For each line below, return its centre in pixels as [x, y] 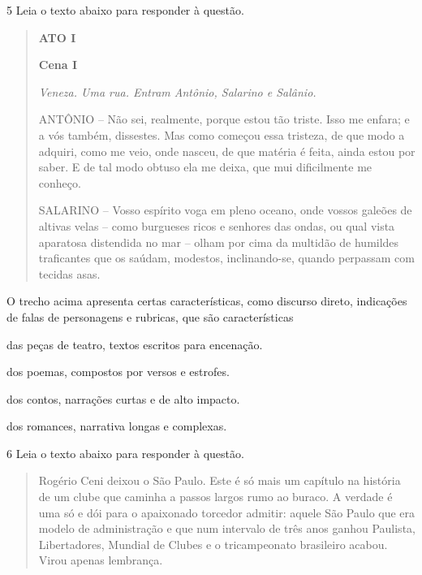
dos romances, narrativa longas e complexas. [117, 426]
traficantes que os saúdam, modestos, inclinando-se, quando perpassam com [226, 258]
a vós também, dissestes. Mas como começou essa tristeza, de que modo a [222, 134]
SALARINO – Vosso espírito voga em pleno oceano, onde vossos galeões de [225, 210]
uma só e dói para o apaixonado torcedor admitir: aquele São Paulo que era [227, 512]
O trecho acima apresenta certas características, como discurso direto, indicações [207, 301]
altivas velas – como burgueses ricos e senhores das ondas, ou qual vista [217, 225]
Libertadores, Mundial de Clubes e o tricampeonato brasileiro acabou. [213, 544]
